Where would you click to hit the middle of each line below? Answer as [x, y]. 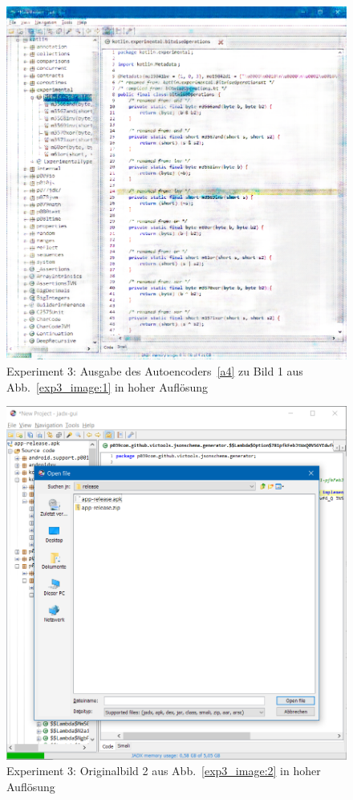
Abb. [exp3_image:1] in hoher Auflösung [108, 386]
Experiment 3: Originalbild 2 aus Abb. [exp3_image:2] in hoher [164, 771]
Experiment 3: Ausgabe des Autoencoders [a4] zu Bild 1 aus [155, 371]
